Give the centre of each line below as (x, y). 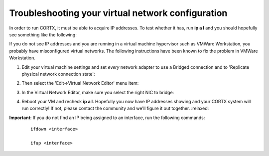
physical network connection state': (58, 74)
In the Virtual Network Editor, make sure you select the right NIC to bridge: (98, 92)
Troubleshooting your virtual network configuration (118, 13)
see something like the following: (43, 34)
